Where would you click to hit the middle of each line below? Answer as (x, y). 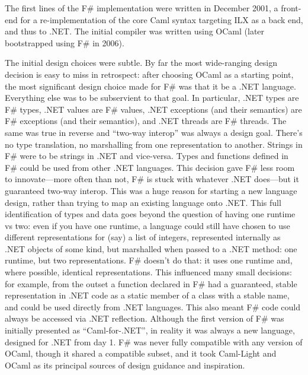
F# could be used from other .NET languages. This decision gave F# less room (150, 167)
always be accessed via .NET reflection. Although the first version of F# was (145, 318)
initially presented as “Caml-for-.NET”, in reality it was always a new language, (150, 330)
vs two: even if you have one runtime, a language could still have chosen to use (147, 225)
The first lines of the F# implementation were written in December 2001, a (142, 8)
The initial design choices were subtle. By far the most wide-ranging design (141, 63)
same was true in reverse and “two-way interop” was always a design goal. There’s (154, 132)
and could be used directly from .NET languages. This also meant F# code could (153, 306)
